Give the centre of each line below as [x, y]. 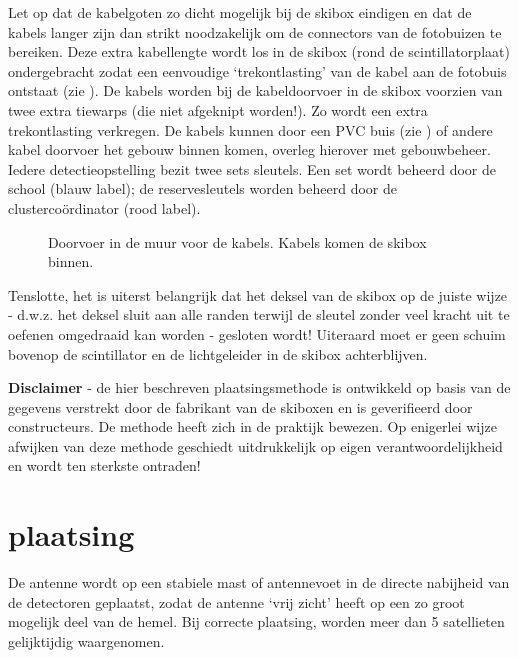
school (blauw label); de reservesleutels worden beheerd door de [202, 188]
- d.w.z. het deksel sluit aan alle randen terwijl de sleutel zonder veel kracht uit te [259, 314]
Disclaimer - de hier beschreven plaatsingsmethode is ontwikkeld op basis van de [259, 387]
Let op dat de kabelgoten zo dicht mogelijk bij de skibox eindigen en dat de [240, 12]
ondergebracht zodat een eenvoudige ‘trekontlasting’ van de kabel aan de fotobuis [257, 70]
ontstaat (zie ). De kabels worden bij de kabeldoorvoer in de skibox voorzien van [255, 90]
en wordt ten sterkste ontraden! [104, 465]
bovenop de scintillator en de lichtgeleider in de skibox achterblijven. [218, 353]
